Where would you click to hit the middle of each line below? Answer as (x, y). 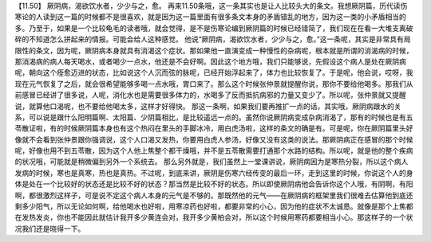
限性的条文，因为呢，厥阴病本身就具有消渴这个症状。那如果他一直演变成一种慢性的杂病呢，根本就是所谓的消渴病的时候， (214, 50)
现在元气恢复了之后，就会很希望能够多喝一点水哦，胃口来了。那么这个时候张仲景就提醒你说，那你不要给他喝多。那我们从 (214, 84)
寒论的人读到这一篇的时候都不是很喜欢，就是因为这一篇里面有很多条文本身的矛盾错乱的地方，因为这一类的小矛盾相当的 (210, 17)
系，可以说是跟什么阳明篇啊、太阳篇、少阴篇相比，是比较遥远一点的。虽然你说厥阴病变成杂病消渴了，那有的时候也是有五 (214, 117)
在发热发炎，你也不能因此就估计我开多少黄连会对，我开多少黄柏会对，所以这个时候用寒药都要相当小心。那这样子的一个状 (214, 217)
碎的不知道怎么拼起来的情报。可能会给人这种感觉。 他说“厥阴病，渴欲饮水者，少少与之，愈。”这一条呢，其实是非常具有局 (213, 39)
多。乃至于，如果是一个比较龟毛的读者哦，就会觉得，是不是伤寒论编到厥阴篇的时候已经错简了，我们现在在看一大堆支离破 (214, 28)
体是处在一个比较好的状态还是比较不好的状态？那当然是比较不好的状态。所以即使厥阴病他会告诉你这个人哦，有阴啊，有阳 (214, 184)
